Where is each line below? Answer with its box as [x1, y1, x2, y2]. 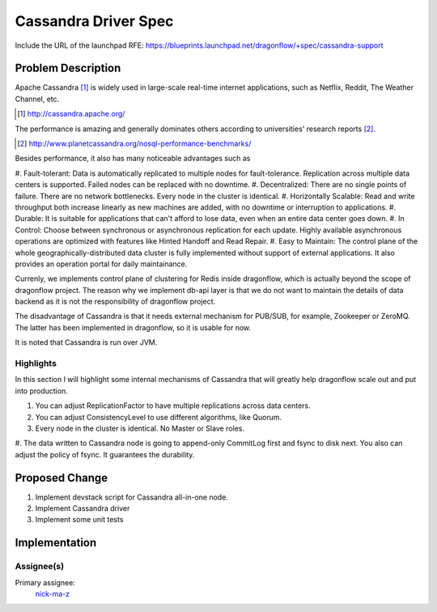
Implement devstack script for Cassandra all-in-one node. [35, 492, 228, 502]
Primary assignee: [15, 577, 76, 587]
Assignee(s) [15, 561, 65, 572]
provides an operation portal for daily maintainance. [15, 259, 188, 269]
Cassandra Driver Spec [15, 12, 174, 30]
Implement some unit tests [35, 515, 124, 525]
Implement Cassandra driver [35, 504, 130, 513]
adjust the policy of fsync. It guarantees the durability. [15, 449, 195, 459]
